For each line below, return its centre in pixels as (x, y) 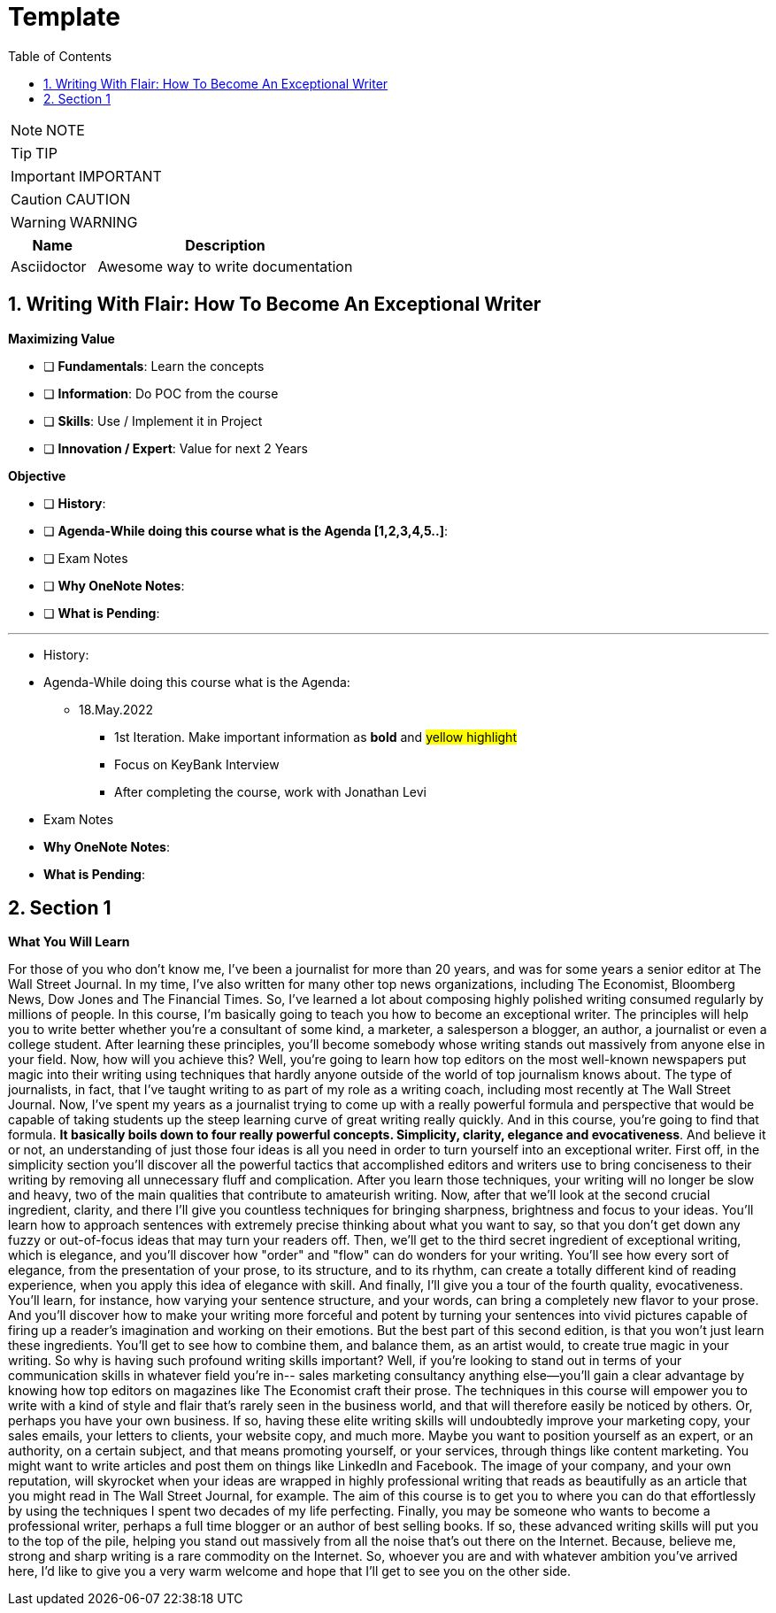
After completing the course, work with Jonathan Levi (271, 791)
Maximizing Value (61, 338)
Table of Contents (60, 56)
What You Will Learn (69, 942)
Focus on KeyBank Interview (197, 764)
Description (225, 245)
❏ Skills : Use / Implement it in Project (153, 421)
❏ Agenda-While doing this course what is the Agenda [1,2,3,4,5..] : (246, 530)
